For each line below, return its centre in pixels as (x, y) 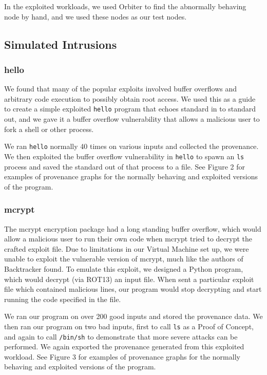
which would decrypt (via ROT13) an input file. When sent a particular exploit (129, 279)
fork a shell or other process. (49, 129)
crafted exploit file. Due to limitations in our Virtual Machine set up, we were (127, 248)
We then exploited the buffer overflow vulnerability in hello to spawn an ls (124, 156)
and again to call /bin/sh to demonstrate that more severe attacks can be (121, 336)
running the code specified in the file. (63, 299)
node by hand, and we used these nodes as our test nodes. (96, 16)
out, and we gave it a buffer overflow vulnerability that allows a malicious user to (132, 119)
